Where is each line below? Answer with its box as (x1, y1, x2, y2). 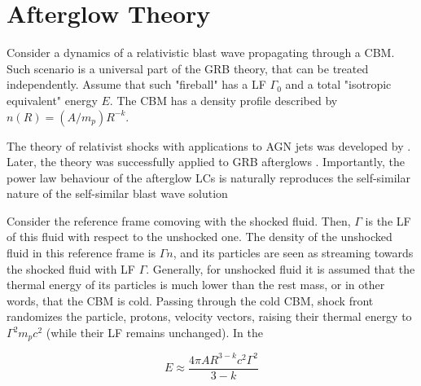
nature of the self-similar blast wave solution (7, 185, 228, 202)
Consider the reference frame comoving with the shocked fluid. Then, (7, 212, 351, 229)
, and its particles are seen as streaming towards (173, 244, 414, 261)
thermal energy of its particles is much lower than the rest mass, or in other (7, 276, 385, 293)
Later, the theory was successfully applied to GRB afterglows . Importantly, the (7, 153, 405, 170)
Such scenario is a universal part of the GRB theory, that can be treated (7, 59, 369, 77)
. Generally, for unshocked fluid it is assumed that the (146, 260, 415, 277)
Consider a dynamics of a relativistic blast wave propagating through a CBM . (7, 44, 395, 61)
